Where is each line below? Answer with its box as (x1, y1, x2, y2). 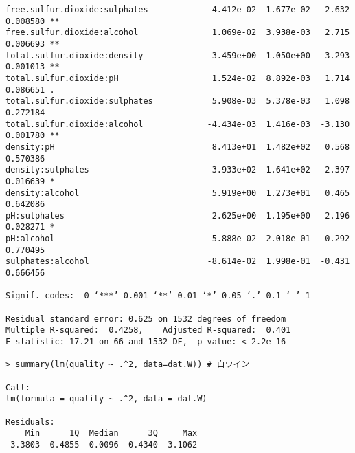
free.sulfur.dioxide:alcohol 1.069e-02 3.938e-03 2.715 (5, 27, 350, 38)
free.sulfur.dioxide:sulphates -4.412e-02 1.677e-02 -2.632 (5, 5, 350, 14)
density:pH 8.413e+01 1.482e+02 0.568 (5, 142, 350, 152)
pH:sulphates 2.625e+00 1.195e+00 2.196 (5, 210, 350, 221)
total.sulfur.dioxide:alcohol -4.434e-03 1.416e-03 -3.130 (5, 119, 350, 129)
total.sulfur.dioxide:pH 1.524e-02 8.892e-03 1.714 (5, 73, 350, 83)
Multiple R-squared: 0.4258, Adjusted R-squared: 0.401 (5, 325, 291, 335)
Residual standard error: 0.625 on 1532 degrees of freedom (5, 313, 286, 324)
